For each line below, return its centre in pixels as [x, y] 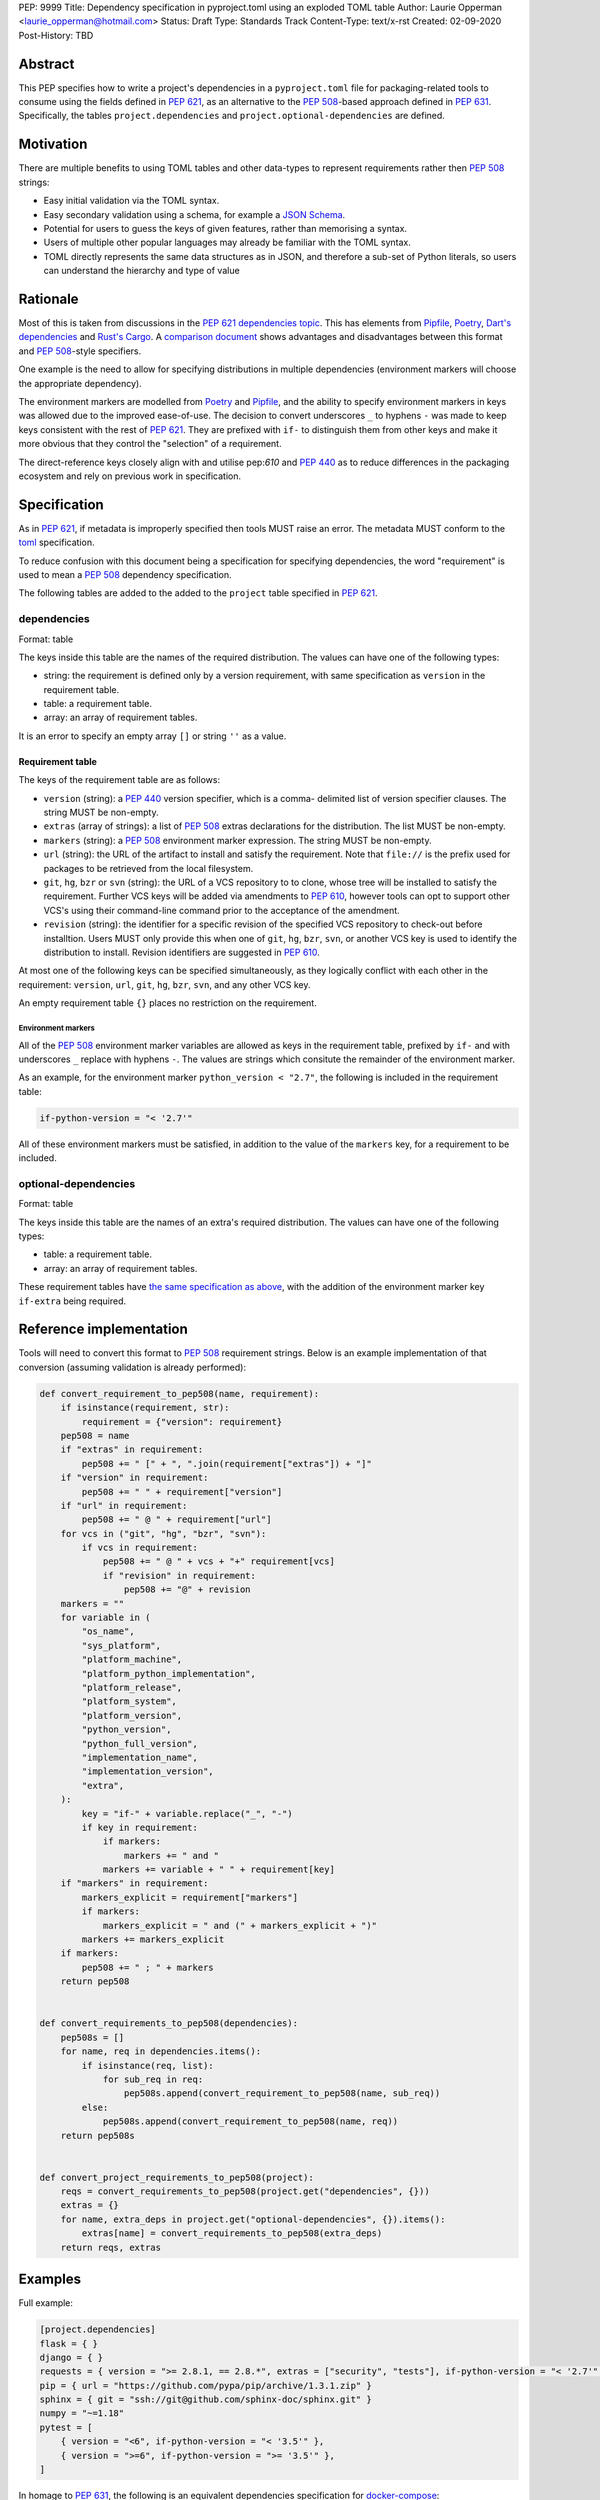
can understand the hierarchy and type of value [141, 271]
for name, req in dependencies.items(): [161, 2051]
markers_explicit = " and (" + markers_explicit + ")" [240, 1925]
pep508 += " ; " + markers [147, 1967]
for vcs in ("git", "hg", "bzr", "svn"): [163, 1533]
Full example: [46, 2303]
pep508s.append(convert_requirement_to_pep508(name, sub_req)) [282, 2093]
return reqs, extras [111, 2247]
